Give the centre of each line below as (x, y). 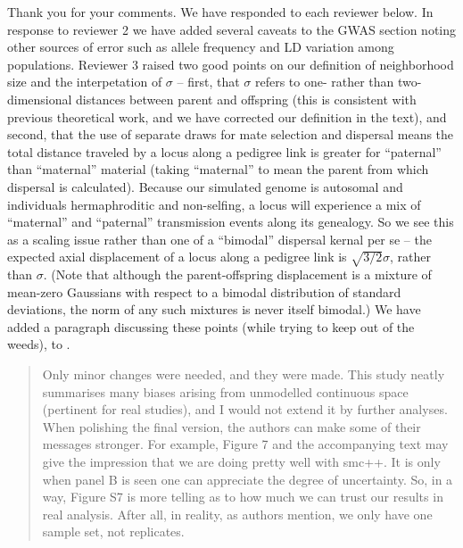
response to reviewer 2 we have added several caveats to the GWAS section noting (232, 29)
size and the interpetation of (85, 82)
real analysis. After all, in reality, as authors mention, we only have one (237, 514)
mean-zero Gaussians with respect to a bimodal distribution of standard (204, 291)
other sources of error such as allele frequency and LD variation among (201, 47)
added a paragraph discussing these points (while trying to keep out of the (211, 326)
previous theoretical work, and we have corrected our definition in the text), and (227, 116)
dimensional (40, 99)
